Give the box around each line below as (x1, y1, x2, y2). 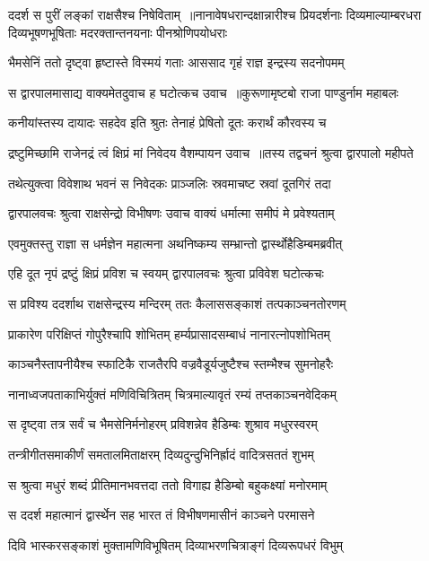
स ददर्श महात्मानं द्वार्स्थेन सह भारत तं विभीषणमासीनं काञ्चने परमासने (8, 505, 315, 524)
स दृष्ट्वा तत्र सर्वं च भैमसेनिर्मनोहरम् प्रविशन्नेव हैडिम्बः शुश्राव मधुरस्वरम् (8, 415, 318, 434)
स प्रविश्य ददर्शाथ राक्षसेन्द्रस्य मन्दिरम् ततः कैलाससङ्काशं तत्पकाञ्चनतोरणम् (8, 294, 346, 312)
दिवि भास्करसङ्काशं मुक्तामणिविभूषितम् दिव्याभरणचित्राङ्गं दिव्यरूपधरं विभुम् (8, 535, 344, 554)
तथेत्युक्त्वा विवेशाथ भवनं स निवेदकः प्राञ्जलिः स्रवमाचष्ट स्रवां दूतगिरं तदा (8, 173, 331, 192)
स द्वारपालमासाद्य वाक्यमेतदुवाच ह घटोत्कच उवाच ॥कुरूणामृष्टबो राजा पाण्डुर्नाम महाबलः (8, 83, 398, 101)
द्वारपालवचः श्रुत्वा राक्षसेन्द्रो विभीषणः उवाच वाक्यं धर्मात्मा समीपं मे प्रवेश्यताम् (8, 204, 335, 223)
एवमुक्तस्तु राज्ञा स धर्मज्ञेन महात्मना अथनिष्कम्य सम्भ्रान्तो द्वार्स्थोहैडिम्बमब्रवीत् (8, 233, 343, 252)
